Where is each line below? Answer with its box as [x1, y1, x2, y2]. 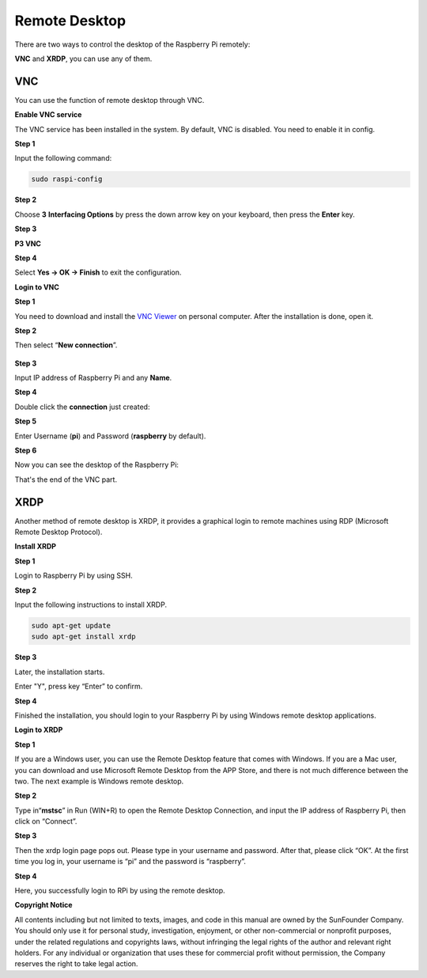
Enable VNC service [14, 110, 82, 119]
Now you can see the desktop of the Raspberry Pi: [14, 460, 179, 470]
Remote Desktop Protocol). [14, 527, 103, 537]
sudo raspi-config [31, 175, 103, 184]
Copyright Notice [14, 900, 73, 910]
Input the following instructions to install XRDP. [14, 600, 168, 609]
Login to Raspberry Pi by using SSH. [14, 570, 134, 581]
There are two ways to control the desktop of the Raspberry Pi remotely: [14, 40, 251, 49]
